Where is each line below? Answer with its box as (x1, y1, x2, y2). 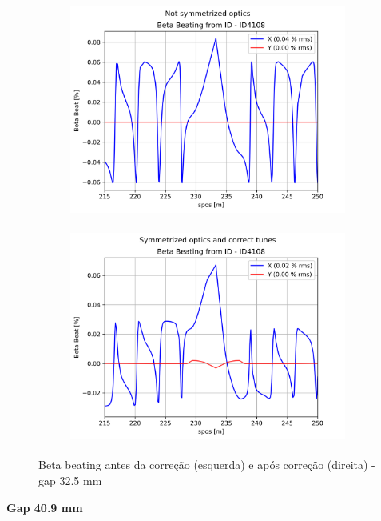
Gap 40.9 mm (6, 499, 83, 515)
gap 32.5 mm (38, 471, 102, 488)
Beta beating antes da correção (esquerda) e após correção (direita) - (38, 456, 375, 473)
